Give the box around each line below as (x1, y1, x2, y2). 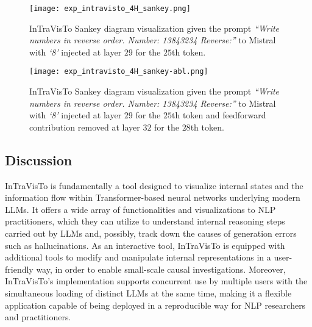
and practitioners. (5, 311, 71, 323)
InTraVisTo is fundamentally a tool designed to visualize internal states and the (5, 179, 303, 192)
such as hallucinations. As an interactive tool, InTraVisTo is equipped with (5, 239, 285, 251)
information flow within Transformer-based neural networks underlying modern (5, 191, 300, 204)
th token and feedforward (172, 109, 266, 121)
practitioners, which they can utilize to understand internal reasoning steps (5, 215, 285, 228)
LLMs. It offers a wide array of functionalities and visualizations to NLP (5, 203, 276, 215)
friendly (5, 262, 34, 275)
